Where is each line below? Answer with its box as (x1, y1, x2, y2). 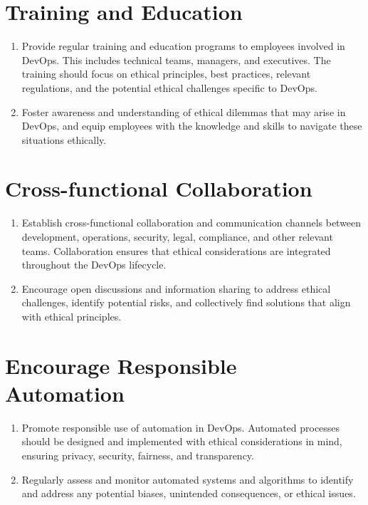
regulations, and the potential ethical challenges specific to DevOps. (21, 80, 317, 95)
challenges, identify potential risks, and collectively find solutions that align (21, 295, 351, 310)
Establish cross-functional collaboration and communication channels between (21, 215, 362, 230)
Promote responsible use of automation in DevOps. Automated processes (21, 420, 340, 434)
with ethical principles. (21, 308, 122, 323)
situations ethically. (21, 132, 107, 147)
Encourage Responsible (5, 350, 237, 380)
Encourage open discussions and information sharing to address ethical (21, 281, 331, 296)
